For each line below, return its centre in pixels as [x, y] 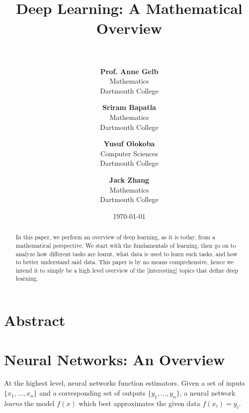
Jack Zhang [129, 180]
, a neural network [207, 393]
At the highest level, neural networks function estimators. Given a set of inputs [124, 383]
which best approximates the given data [139, 403]
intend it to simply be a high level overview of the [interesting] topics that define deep [127, 270]
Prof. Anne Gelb [129, 71]
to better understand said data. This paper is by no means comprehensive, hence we [124, 262]
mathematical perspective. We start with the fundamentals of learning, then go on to [126, 245]
